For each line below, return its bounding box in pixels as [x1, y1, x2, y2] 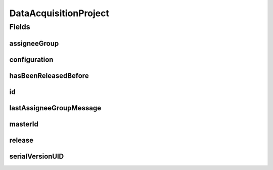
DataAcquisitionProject [9, 8, 110, 19]
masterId [9, 119, 39, 129]
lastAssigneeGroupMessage [9, 104, 101, 112]
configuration [9, 55, 54, 64]
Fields [9, 22, 30, 31]
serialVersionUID [9, 152, 64, 160]
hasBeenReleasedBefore [9, 71, 89, 80]
